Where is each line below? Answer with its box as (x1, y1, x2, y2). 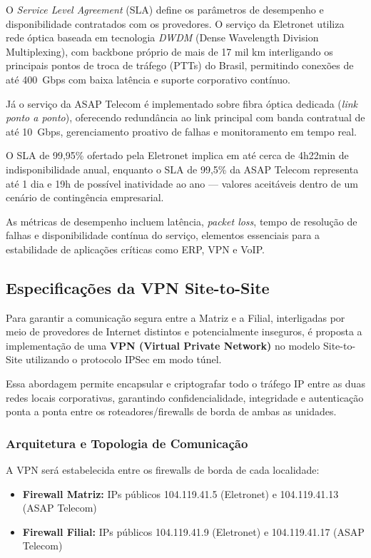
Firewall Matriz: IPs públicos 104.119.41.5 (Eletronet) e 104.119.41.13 (22, 486, 339, 501)
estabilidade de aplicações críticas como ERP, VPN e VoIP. (6, 241, 265, 256)
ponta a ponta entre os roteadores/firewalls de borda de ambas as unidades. (6, 404, 337, 419)
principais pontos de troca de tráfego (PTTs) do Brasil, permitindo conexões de (6, 58, 354, 73)
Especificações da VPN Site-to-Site (6, 276, 270, 298)
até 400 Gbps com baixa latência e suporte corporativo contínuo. (6, 71, 290, 86)
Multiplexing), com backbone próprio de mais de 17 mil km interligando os (6, 44, 333, 59)
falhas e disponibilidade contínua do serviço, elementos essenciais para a (6, 228, 320, 243)
